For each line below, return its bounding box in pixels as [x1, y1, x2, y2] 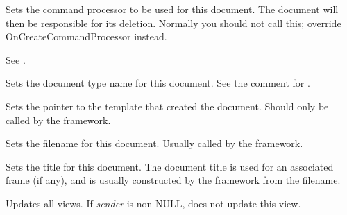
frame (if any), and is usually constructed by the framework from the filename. [6, 173, 341, 187]
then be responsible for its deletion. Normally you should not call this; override [6, 15, 341, 30]
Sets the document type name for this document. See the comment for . [6, 76, 310, 90]
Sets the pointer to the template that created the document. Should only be [6, 98, 329, 113]
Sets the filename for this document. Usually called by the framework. [6, 136, 303, 150]
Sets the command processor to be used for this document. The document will [6, 2, 339, 16]
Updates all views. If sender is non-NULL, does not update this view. [6, 196, 301, 210]
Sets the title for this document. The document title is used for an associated [6, 159, 334, 173]
